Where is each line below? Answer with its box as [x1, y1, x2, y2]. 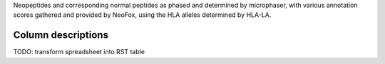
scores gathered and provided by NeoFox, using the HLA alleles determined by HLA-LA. [13, 11, 272, 19]
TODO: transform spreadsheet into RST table [13, 48, 145, 56]
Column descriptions [13, 29, 108, 41]
